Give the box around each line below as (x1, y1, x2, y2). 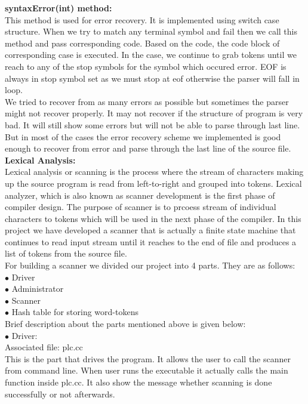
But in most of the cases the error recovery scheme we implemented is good (5, 130, 281, 143)
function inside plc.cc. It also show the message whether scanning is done (5, 376, 272, 388)
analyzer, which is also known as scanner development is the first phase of (5, 189, 275, 201)
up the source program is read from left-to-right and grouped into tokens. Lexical (5, 177, 302, 189)
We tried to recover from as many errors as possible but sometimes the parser (5, 95, 289, 107)
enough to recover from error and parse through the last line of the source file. (5, 142, 291, 155)
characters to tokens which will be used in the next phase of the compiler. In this (5, 212, 301, 224)
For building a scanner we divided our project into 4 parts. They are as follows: (5, 259, 295, 272)
